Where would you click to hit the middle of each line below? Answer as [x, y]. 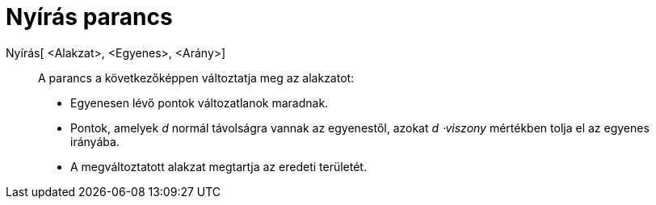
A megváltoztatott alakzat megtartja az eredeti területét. [219, 166]
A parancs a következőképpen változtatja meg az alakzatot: [196, 77]
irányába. [95, 141]
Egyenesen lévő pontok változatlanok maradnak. [200, 102]
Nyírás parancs [89, 17]
